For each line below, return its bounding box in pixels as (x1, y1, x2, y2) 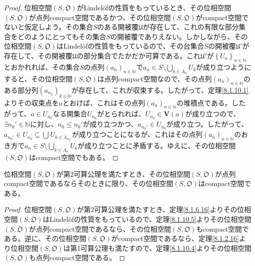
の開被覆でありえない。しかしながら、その (110, 31, 248, 41)
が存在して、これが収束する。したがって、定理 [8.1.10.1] (71, 84, 249, 95)
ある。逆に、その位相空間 (4, 233, 86, 243)
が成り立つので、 (185, 108, 240, 119)
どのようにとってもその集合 (17, 31, 106, 41)
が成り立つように (196, 61, 252, 72)
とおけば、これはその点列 (62, 97, 145, 107)
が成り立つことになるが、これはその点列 (72, 129, 203, 139)
